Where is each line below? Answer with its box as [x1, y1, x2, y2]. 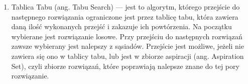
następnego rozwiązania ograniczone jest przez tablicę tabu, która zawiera [11, 11, 238, 22]
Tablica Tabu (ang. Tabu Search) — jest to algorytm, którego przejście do [11, 2, 240, 12]
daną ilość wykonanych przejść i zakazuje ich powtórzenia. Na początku [11, 21, 232, 32]
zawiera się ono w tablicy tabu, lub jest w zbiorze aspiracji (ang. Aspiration [11, 50, 244, 61]
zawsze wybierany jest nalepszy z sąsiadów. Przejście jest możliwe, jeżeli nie [11, 41, 244, 51]
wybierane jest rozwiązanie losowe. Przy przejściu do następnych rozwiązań [11, 31, 242, 41]
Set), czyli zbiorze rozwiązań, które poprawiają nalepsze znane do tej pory [11, 60, 239, 71]
